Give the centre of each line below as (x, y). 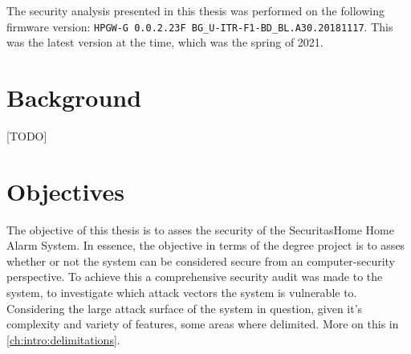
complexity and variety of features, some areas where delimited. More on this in (203, 324)
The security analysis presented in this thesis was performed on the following (195, 10)
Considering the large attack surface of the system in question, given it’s (185, 308)
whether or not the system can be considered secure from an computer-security (201, 260)
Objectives (65, 191)
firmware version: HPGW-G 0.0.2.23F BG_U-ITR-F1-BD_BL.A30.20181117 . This (200, 26)
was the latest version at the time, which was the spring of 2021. (165, 42)
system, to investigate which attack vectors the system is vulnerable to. (182, 293)
